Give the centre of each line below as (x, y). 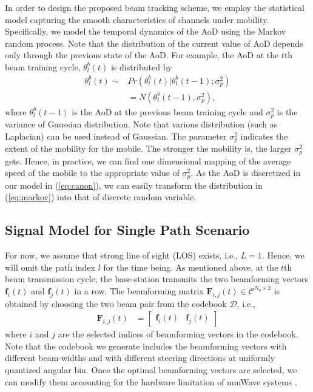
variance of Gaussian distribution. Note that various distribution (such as (141, 124)
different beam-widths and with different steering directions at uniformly (140, 358)
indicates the (264, 136)
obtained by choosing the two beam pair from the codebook (116, 303)
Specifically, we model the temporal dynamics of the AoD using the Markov (146, 31)
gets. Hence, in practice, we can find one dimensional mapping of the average (148, 161)
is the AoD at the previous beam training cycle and (167, 111)
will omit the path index (50, 267)
